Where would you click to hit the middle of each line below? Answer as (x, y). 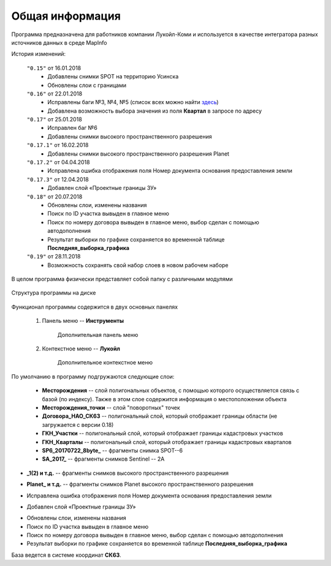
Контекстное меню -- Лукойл (81, 349)
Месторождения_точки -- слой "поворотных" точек (111, 408)
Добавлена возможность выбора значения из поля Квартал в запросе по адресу (155, 111)
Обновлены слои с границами (87, 85)
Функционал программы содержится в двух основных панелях (94, 307)
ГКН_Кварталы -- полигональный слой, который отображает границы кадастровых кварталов (167, 442)
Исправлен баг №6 (72, 128)
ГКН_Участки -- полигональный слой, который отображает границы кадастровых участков (162, 433)
